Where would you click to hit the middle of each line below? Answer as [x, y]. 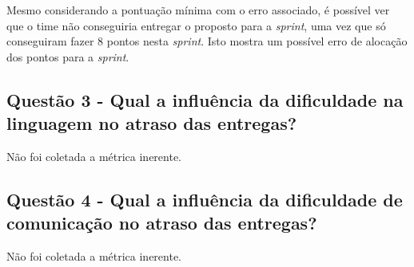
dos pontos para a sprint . [68, 56]
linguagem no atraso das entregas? [152, 123]
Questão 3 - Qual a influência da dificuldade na [205, 99]
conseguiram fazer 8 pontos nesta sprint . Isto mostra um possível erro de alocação [207, 41]
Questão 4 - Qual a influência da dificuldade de [205, 199]
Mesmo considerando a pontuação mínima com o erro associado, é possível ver [198, 10]
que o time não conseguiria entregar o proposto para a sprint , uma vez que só [196, 25]
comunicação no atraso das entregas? [162, 223]
